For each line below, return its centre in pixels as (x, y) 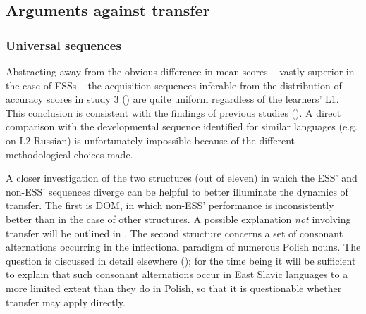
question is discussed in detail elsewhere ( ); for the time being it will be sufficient (181, 260)
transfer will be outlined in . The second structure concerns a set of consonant (175, 233)
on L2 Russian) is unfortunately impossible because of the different (151, 140)
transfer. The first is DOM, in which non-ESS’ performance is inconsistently (170, 205)
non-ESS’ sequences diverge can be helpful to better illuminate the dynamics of (177, 191)
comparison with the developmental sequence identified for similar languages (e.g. (182, 126)
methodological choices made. (69, 154)
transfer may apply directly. (66, 302)
